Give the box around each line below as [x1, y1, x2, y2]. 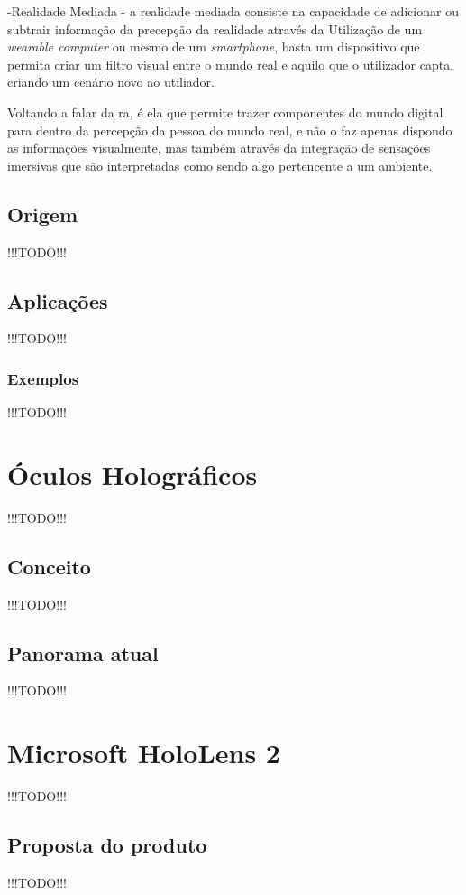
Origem [7, 200, 78, 228]
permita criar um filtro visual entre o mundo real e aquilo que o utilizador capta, [7, 54, 454, 73]
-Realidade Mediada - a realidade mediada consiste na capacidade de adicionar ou [7, 2, 459, 20]
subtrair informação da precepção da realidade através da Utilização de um [7, 19, 423, 38]
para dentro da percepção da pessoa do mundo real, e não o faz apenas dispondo [7, 120, 452, 139]
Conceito [7, 552, 91, 580]
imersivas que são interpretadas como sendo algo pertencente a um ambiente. [7, 155, 433, 174]
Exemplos [7, 367, 79, 389]
